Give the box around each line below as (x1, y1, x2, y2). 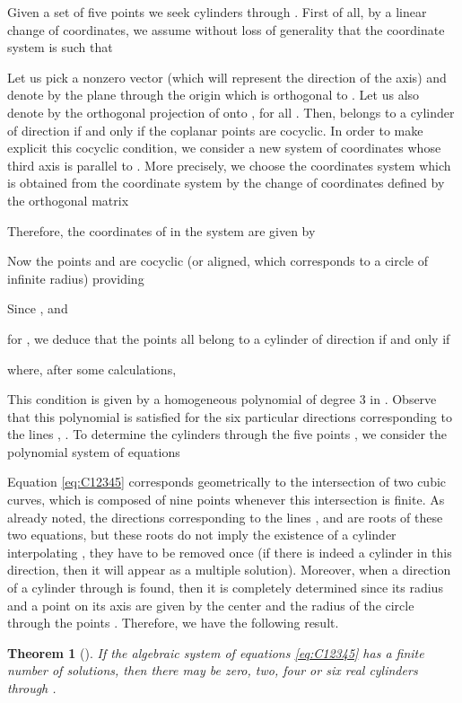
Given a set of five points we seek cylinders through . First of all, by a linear (7, 3, 427, 21)
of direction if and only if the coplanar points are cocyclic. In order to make (7, 120, 423, 139)
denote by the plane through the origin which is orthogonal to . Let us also (7, 85, 420, 104)
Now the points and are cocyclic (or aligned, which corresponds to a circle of (7, 251, 429, 270)
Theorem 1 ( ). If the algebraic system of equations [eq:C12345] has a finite (7, 643, 424, 662)
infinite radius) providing (7, 268, 144, 287)
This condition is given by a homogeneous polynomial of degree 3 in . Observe (7, 390, 437, 409)
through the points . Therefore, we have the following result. (7, 613, 339, 632)
